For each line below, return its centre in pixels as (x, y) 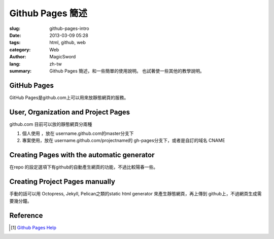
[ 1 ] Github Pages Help (34, 227)
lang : (15, 64)
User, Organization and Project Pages (70, 112)
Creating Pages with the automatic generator (82, 155)
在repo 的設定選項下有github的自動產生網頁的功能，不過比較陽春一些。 (84, 167)
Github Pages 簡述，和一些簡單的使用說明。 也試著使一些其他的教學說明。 (127, 71)
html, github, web (68, 43)
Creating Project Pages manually (62, 182)
